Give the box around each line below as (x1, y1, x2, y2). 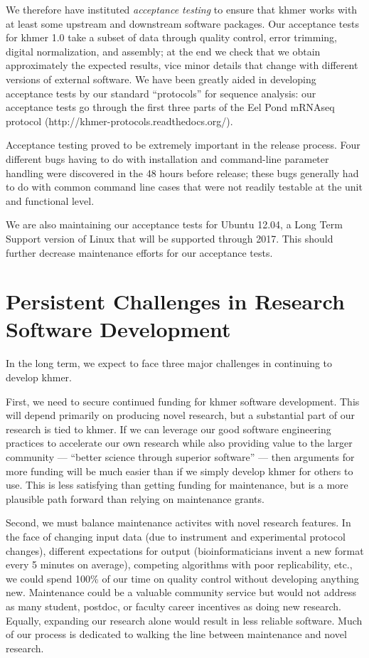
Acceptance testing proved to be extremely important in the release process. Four (6, 137, 360, 152)
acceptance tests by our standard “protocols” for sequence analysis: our (6, 85, 316, 100)
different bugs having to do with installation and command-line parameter (6, 151, 329, 166)
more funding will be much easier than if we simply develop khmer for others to (6, 463, 353, 478)
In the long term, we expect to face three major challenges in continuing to (6, 356, 333, 371)
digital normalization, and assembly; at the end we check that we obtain (6, 43, 321, 58)
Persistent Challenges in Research (6, 287, 345, 316)
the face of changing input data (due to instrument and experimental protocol (6, 529, 346, 543)
